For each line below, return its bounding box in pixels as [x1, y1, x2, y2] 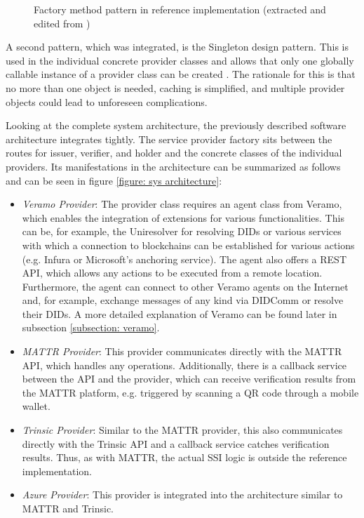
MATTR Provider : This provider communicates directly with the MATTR [22, 344, 342, 359]
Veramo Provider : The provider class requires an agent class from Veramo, [22, 197, 342, 211]
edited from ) [34, 15, 90, 30]
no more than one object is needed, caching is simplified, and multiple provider [6, 80, 345, 95]
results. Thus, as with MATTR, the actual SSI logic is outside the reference [22, 450, 347, 465]
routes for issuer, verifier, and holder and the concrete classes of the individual [6, 145, 342, 160]
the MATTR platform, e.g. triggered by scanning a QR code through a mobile [22, 385, 359, 399]
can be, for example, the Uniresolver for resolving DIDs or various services [22, 224, 342, 239]
